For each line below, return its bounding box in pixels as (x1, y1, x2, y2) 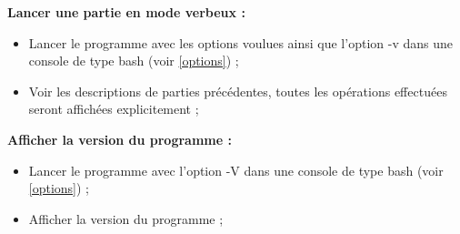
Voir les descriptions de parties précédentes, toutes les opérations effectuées (28, 81, 447, 100)
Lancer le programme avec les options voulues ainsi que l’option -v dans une (28, 33, 453, 52)
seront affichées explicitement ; (28, 99, 199, 118)
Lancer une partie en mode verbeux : (7, 3, 245, 21)
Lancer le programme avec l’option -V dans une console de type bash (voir (28, 160, 444, 179)
